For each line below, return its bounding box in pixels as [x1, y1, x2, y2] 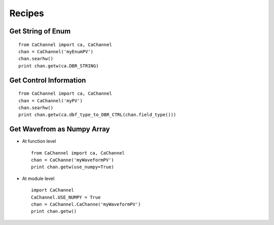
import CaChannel [31, 188, 74, 193]
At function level [22, 138, 56, 144]
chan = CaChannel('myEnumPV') [18, 49, 94, 54]
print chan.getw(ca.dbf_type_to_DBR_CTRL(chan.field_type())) [18, 112, 177, 118]
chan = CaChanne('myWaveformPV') [31, 157, 114, 163]
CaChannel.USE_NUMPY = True [31, 194, 101, 200]
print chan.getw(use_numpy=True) [31, 164, 114, 170]
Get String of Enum [9, 27, 71, 35]
